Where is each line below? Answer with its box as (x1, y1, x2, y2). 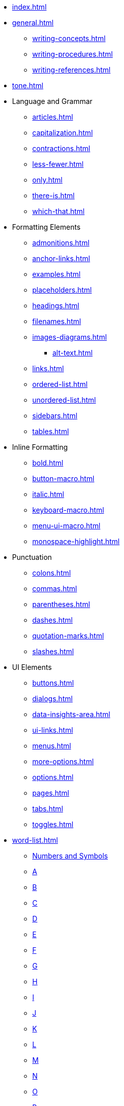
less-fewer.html (32, 160, 84, 168)
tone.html (12, 81, 43, 90)
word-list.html (12, 836, 58, 844)
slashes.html (32, 647, 74, 656)
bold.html (32, 458, 64, 467)
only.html (32, 175, 63, 184)
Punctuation (12, 553, 52, 561)
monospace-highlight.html (32, 537, 120, 546)
